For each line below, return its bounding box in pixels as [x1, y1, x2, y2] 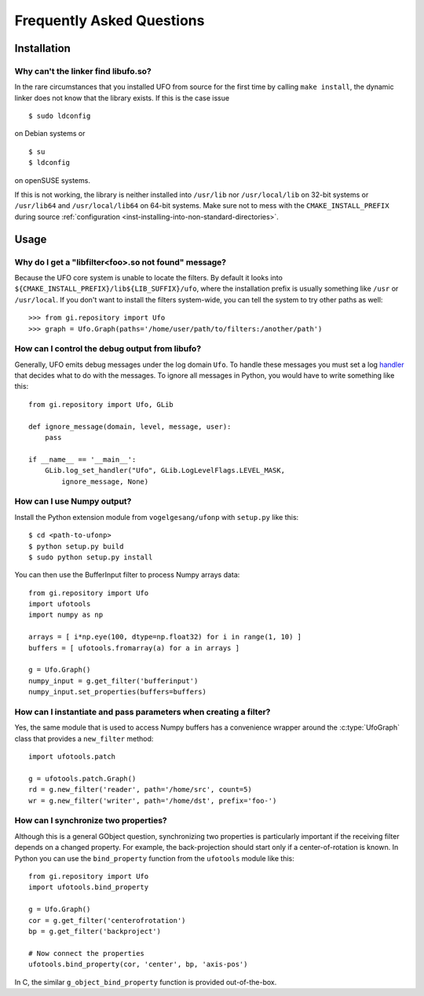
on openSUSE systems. [14, 175, 90, 185]
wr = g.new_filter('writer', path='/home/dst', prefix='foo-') [28, 796, 277, 805]
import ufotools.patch [28, 752, 116, 761]
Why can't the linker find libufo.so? [14, 65, 152, 76]
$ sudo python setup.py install [28, 552, 153, 562]
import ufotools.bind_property [28, 883, 149, 892]
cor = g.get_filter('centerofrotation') [28, 916, 186, 925]
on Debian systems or [14, 129, 86, 138]
